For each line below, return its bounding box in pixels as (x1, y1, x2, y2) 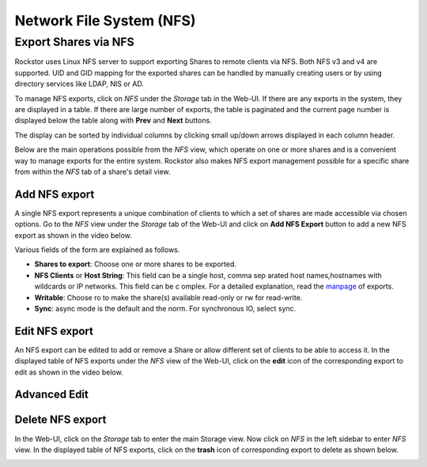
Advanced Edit (14, 388, 89, 401)
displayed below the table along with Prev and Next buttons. (14, 115, 213, 126)
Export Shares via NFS (14, 35, 134, 49)
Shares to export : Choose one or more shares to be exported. (34, 259, 237, 269)
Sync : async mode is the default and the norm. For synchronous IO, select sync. (34, 303, 297, 313)
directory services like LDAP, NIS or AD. (14, 79, 144, 89)
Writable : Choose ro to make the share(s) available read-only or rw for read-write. (34, 292, 303, 302)
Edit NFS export (14, 324, 94, 337)
